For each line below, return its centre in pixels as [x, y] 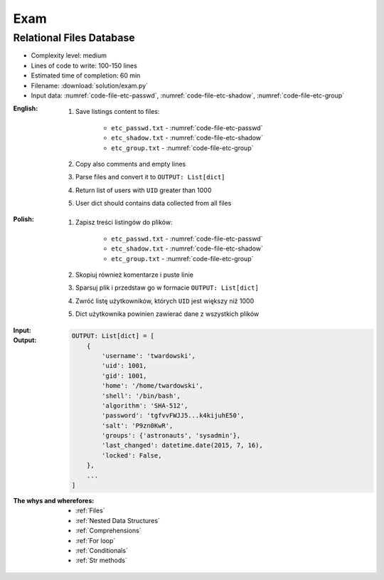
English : [26, 109]
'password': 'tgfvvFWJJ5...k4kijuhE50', [173, 416]
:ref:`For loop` [96, 540]
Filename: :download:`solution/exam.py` [90, 85]
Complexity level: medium [69, 56]
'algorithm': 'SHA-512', [145, 405]
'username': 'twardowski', [149, 355]
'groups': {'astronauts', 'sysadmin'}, [171, 436]
